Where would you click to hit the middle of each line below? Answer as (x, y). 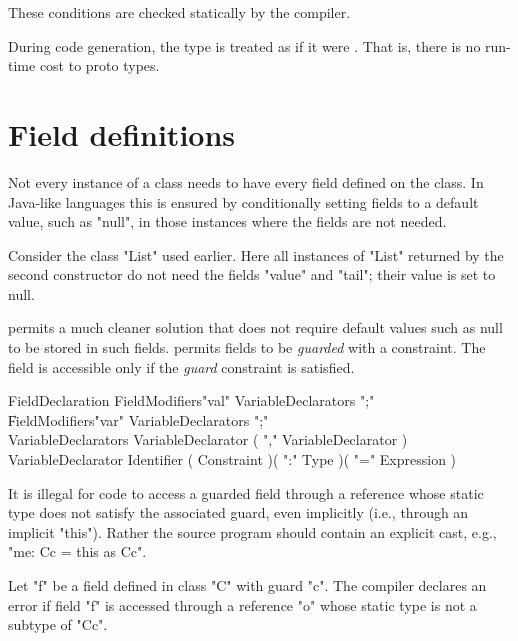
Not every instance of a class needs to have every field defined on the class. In (246, 181)
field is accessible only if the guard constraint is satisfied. (181, 366)
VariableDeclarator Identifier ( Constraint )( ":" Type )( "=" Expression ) (232, 459)
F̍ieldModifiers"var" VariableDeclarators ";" (138, 419)
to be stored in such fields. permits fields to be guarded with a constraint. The (247, 347)
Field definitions (122, 133)
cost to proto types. (99, 65)
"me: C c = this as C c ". (77, 551)
